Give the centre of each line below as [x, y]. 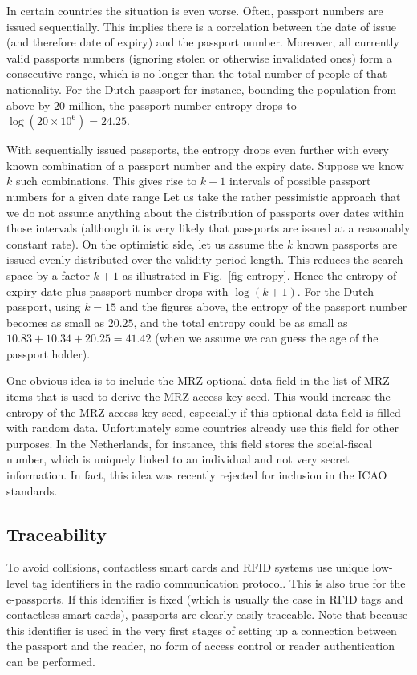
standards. [32, 490]
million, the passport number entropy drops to [182, 105]
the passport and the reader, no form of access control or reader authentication [201, 646]
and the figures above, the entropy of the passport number [263, 307]
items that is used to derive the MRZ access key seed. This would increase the [198, 396]
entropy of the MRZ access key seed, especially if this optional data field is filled [204, 412]
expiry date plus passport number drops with [117, 291]
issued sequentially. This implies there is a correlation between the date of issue [202, 26]
